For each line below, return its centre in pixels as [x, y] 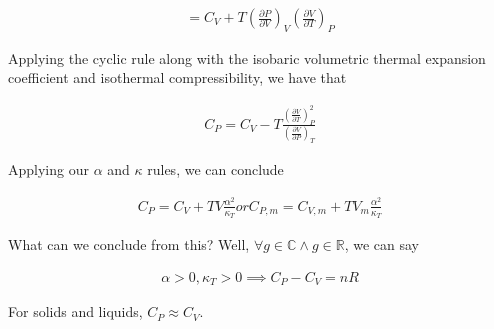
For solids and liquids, [75, 311]
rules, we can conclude [215, 169]
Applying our [48, 169]
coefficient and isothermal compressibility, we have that [177, 77]
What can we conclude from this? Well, [129, 244]
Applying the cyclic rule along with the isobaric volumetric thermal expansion [247, 57]
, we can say [381, 244]
